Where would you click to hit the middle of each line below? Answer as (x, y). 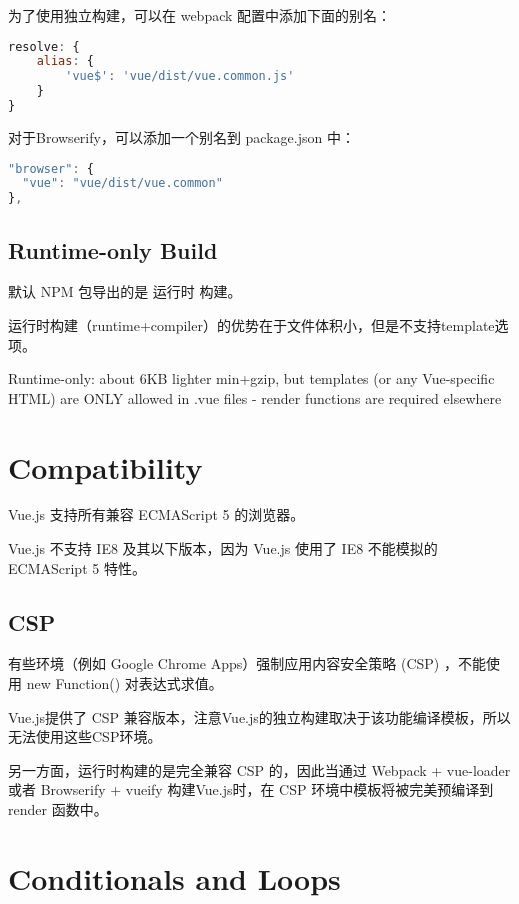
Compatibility (105, 466)
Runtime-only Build (113, 249)
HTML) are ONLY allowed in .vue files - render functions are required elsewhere (255, 397)
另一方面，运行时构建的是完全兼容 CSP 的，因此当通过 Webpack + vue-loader (259, 769)
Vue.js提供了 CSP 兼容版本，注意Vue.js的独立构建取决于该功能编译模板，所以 (259, 716)
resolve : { (44, 46)
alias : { (65, 61)
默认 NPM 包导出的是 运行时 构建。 (125, 291)
